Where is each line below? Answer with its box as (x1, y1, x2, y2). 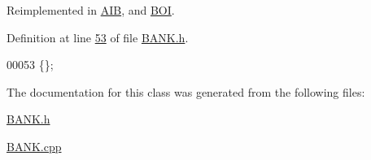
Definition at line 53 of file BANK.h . (7, 28, 189, 45)
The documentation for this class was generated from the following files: (7, 83, 365, 100)
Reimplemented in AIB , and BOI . (7, 2, 175, 18)
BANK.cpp (7, 137, 62, 154)
